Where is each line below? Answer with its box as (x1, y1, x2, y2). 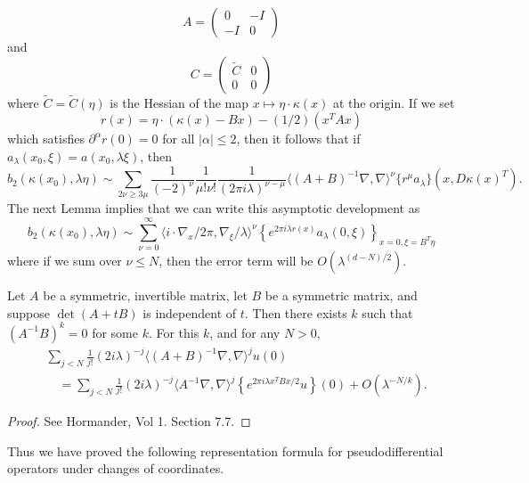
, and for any (209, 323, 281, 341)
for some (92, 323, 138, 341)
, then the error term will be (159, 251, 313, 270)
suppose (7, 303, 50, 322)
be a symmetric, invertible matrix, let (43, 286, 248, 305)
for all (162, 129, 195, 148)
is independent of (142, 303, 237, 322)
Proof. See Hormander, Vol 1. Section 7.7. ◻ (7, 412, 251, 430)
